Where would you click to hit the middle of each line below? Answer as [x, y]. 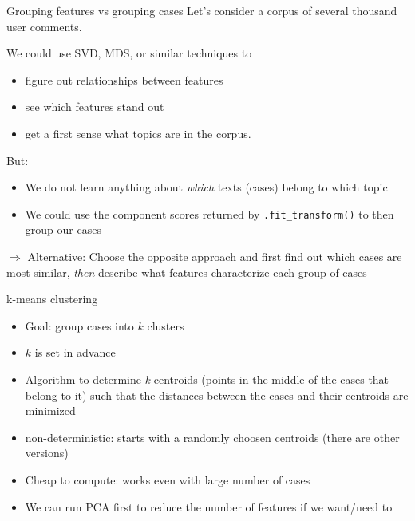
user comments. [44, 26]
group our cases [63, 229]
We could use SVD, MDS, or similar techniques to [129, 53]
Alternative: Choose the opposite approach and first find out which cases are [215, 256]
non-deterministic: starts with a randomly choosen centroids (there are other [212, 437]
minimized [50, 410]
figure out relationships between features [124, 79]
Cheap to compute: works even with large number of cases [168, 479]
